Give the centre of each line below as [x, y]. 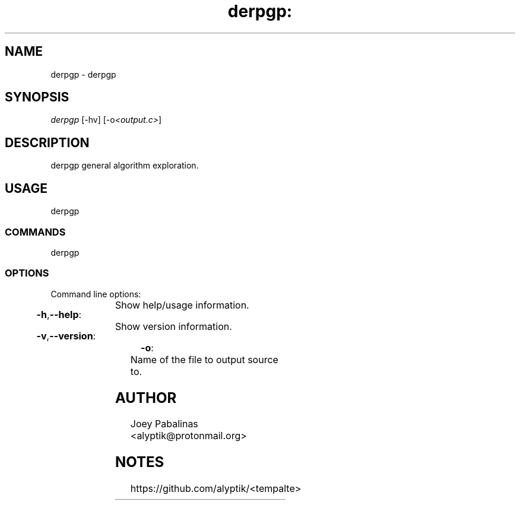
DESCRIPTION [47, 142]
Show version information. [173, 326]
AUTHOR [146, 398]
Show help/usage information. [182, 305]
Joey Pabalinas [164, 424]
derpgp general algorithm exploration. [125, 166]
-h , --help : [59, 314]
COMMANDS [35, 232]
